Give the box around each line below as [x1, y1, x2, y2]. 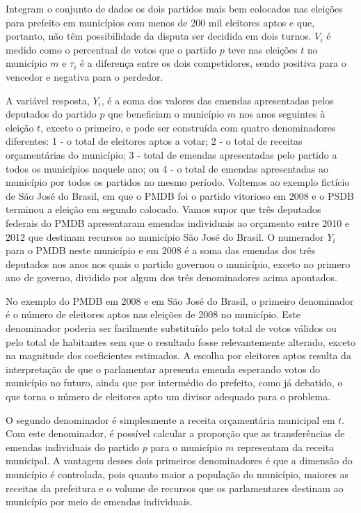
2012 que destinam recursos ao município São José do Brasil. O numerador [6, 229, 324, 244]
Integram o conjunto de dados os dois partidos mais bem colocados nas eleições [6, 1, 343, 15]
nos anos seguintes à [239, 106, 326, 121]
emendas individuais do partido [6, 439, 139, 454]
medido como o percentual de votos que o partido [6, 42, 217, 56]
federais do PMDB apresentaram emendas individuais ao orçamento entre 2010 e [6, 215, 350, 230]
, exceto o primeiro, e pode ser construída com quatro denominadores [40, 120, 336, 134]
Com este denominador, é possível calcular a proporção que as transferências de [6, 426, 345, 441]
